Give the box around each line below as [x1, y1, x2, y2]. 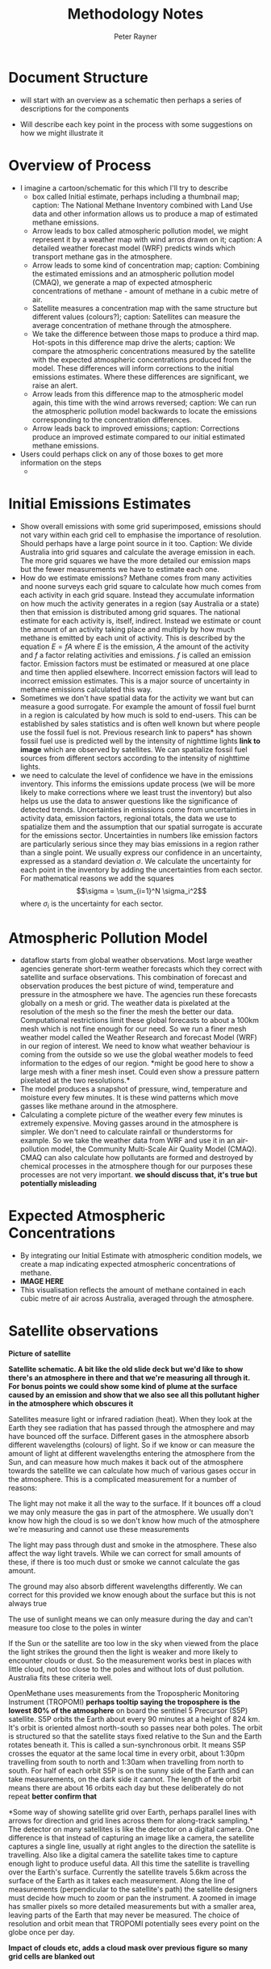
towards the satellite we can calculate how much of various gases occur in [8, 1466, 256, 1475]
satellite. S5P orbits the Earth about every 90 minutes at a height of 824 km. [8, 1714, 261, 1724]
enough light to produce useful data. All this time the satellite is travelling [8, 1859, 250, 1869]
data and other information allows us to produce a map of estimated [31, 208, 258, 218]
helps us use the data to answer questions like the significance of [19, 796, 238, 806]
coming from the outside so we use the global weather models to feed [19, 1050, 254, 1059]
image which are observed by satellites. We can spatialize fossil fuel [19, 744, 248, 754]
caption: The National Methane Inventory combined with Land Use [31, 200, 253, 210]
